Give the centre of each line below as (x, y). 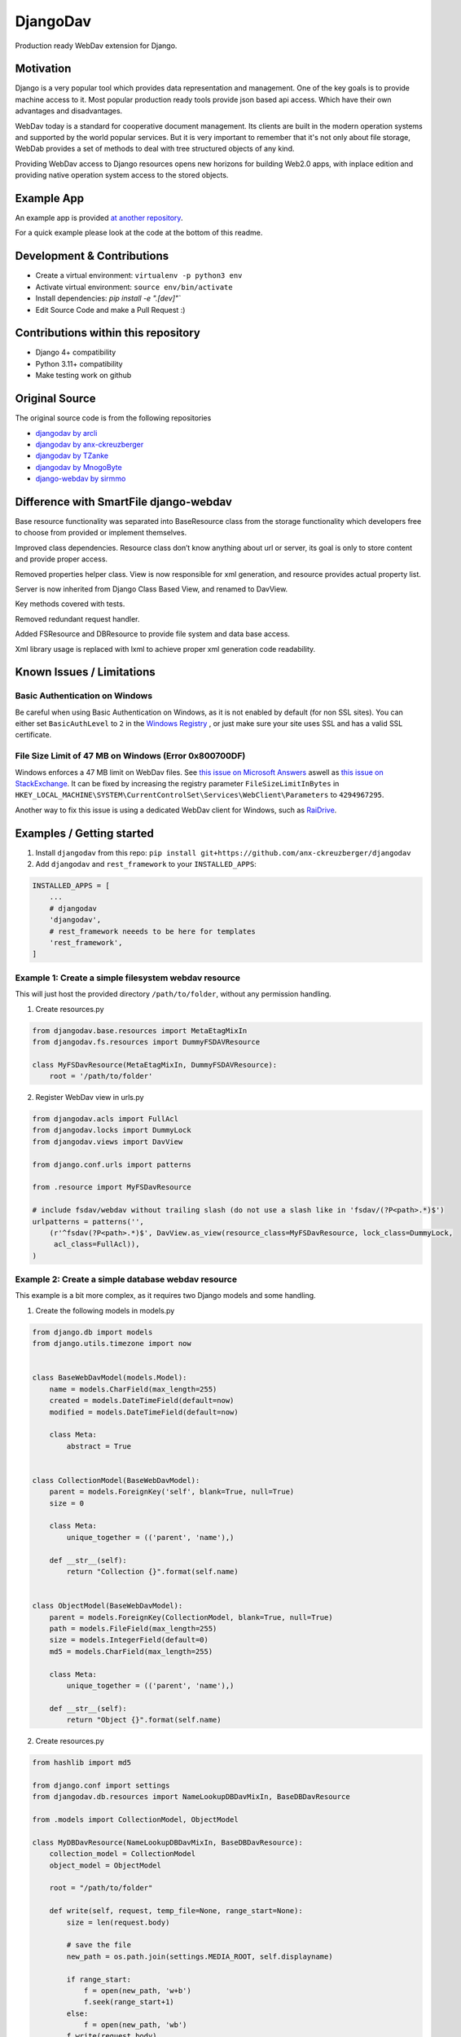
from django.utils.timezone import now (112, 1344)
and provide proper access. (61, 559)
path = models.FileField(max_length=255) (133, 1628)
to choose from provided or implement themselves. (101, 533)
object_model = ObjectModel (105, 1865)
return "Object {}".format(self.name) (144, 1720)
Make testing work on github (83, 376)
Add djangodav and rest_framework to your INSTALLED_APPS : (146, 865)
